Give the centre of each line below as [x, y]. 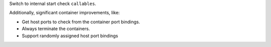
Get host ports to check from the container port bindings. [81, 22]
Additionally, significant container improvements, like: [64, 13]
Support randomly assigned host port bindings [70, 36]
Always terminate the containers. [56, 29]
